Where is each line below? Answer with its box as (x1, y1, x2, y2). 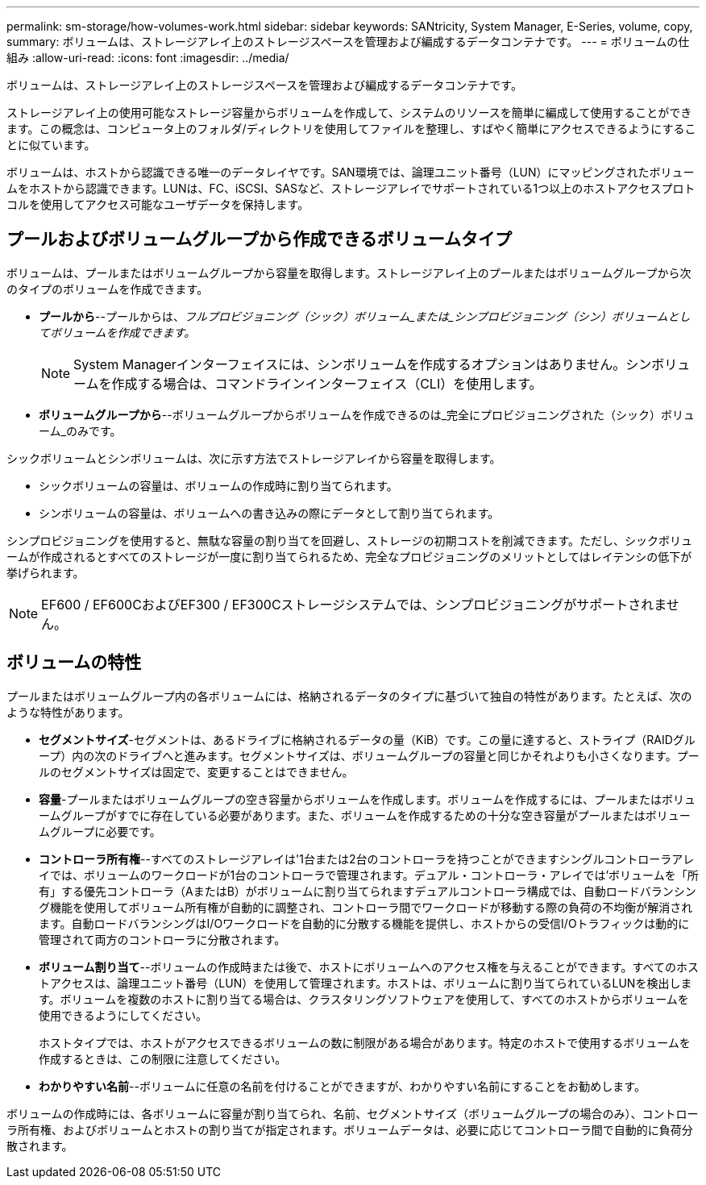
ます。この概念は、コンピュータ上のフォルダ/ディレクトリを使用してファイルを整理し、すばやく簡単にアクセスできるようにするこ (6, 122, 696, 135)
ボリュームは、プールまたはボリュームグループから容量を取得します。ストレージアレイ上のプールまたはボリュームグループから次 (6, 265, 691, 280)
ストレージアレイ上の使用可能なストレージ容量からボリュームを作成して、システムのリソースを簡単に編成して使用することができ (6, 106, 692, 119)
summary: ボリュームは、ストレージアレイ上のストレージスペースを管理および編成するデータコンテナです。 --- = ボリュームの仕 (6, 35, 690, 48)
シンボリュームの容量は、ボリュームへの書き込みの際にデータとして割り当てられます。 (39, 505, 500, 520)
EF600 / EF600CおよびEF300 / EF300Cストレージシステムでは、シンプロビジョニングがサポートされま (41, 596, 667, 613)
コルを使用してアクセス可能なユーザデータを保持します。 (6, 197, 309, 211)
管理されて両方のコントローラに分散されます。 (39, 932, 286, 946)
